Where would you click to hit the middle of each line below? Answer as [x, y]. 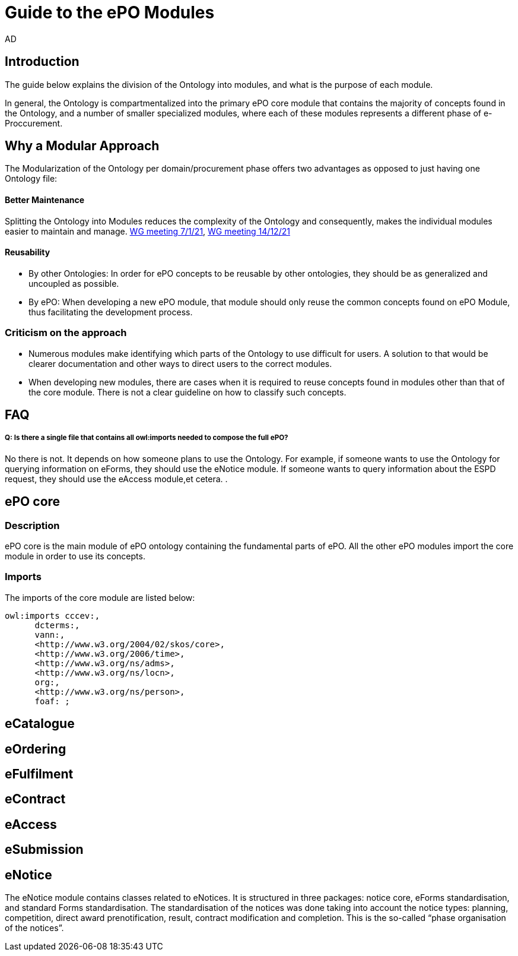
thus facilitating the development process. [111, 312]
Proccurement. [34, 123]
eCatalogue [40, 724]
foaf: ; [52, 701]
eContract [35, 799]
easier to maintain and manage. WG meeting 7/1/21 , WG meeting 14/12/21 [147, 231]
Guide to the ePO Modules [110, 12]
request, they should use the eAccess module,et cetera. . [116, 479]
